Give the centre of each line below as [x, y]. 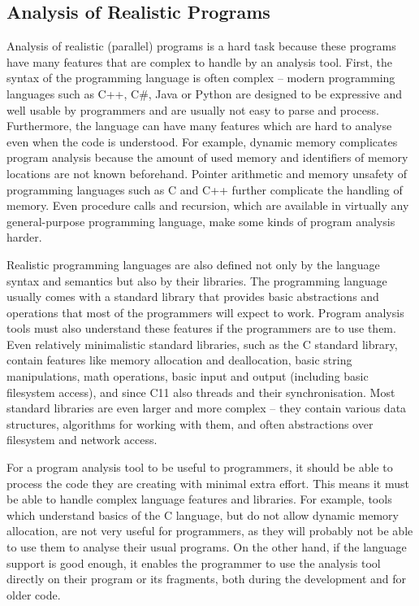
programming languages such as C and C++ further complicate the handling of [205, 189]
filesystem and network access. [82, 440]
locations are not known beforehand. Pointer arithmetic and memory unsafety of [207, 173]
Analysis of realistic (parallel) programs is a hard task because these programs [201, 46]
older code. [34, 594]
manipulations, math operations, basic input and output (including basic [188, 376]
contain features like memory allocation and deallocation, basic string [179, 360]
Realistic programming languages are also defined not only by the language [193, 264]
